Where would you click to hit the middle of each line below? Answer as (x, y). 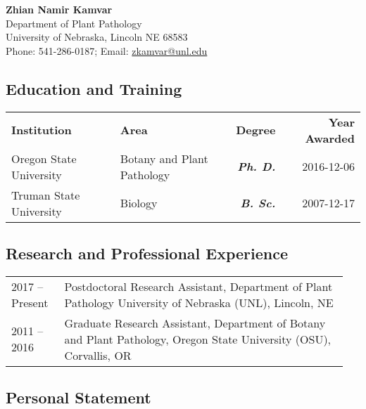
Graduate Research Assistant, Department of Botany (195, 323)
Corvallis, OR (98, 355)
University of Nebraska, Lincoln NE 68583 (97, 37)
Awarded (330, 138)
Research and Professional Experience (147, 253)
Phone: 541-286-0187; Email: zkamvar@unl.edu (107, 50)
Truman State (46, 195)
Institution (42, 130)
